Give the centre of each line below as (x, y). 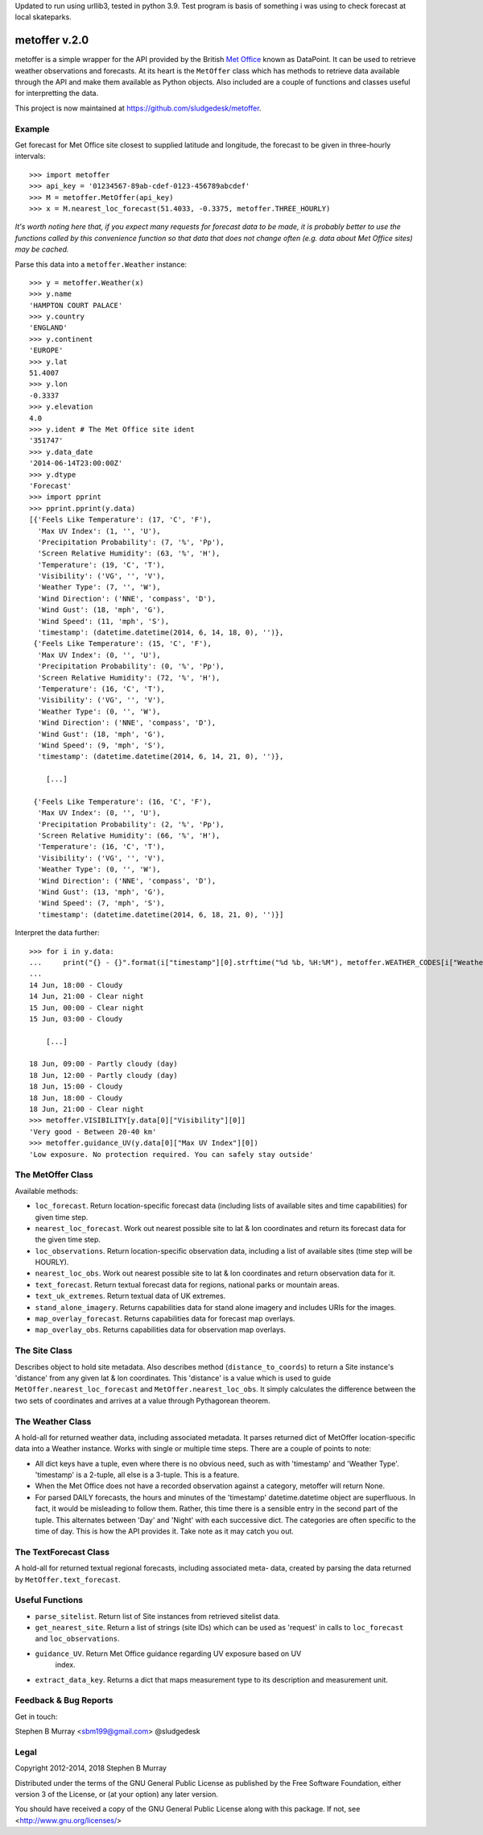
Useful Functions (49, 1600)
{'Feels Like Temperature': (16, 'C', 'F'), (123, 801)
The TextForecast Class (62, 1552)
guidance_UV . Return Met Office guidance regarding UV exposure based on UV (168, 1654)
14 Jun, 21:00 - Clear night (87, 997)
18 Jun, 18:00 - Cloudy (76, 1098)
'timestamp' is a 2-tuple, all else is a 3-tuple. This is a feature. (137, 1475)
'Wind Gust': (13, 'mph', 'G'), (101, 892)
